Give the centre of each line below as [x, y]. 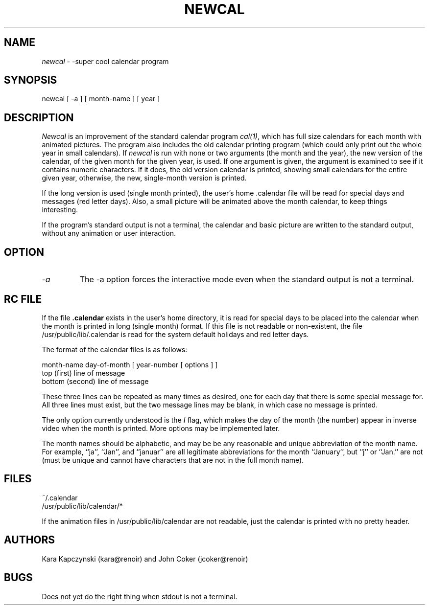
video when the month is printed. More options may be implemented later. [161, 428]
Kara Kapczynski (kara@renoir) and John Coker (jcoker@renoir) [145, 559]
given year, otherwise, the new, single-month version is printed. [144, 178]
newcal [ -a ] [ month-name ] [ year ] [101, 99]
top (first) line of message [83, 373]
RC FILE [23, 299]
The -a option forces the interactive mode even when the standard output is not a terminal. [247, 280]
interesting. [60, 210]
